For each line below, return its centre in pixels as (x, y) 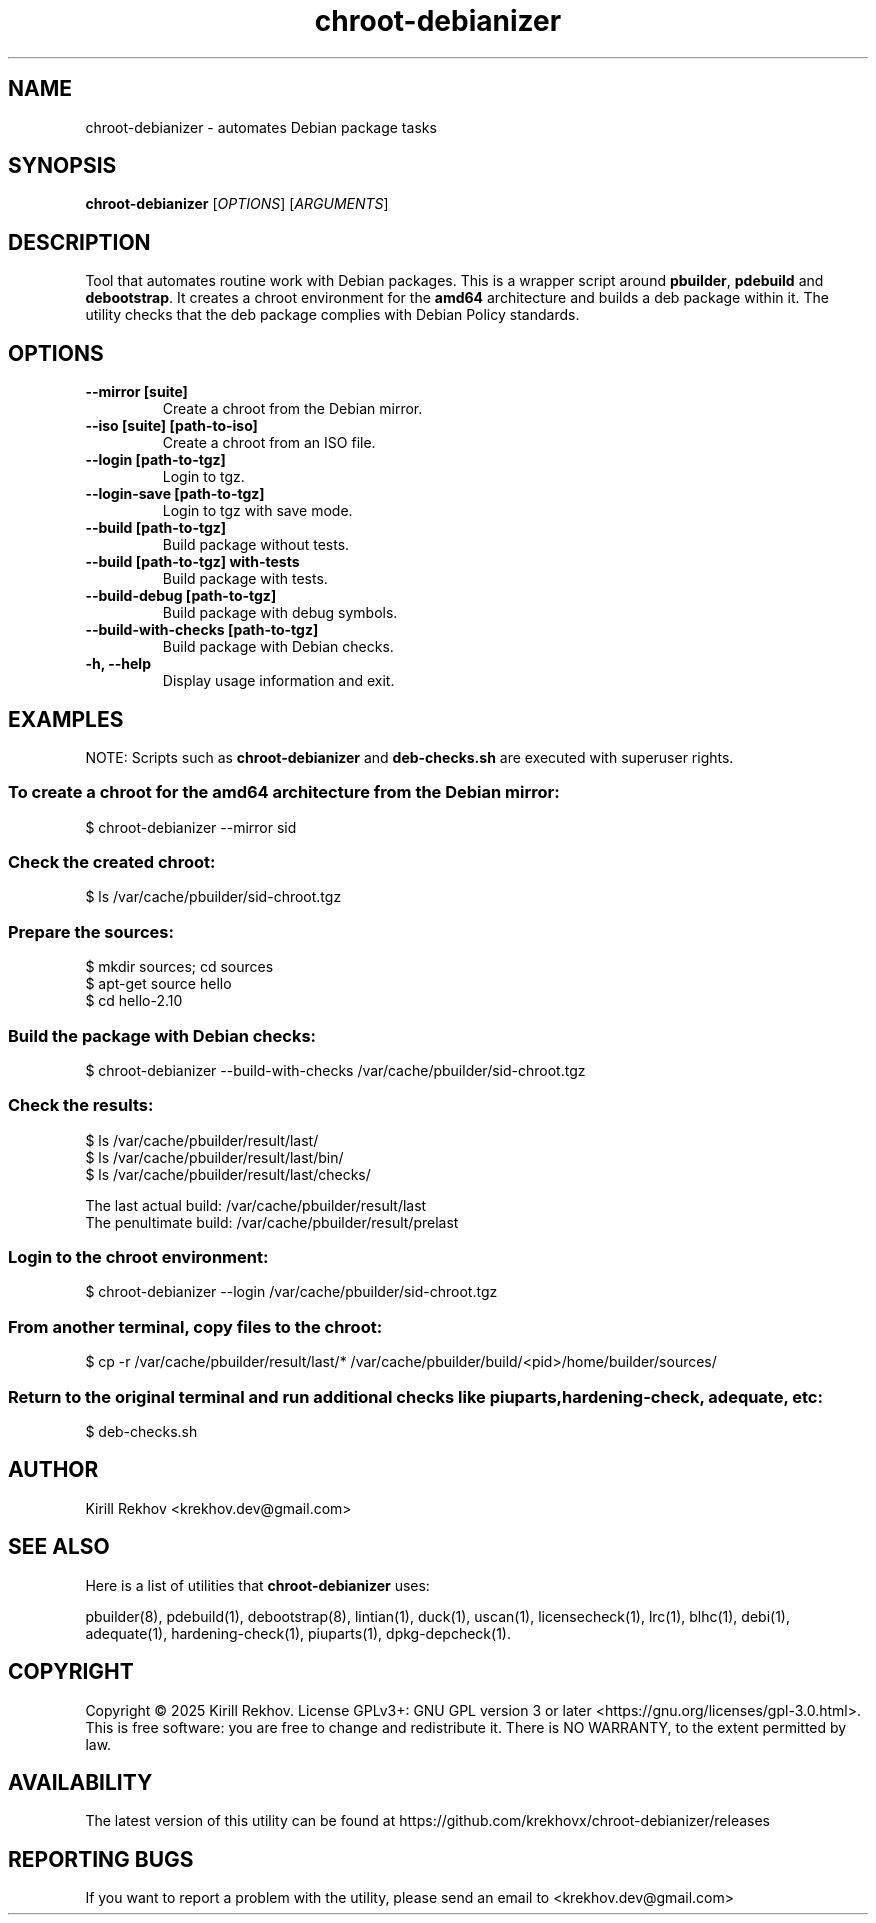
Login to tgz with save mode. (257, 511)
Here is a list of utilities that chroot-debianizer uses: (257, 1585)
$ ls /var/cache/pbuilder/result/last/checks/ (228, 1174)
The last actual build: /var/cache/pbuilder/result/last (256, 1205)
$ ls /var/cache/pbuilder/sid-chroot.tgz (213, 897)
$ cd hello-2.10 (134, 1001)
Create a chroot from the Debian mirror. (292, 409)
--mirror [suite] (136, 392)
